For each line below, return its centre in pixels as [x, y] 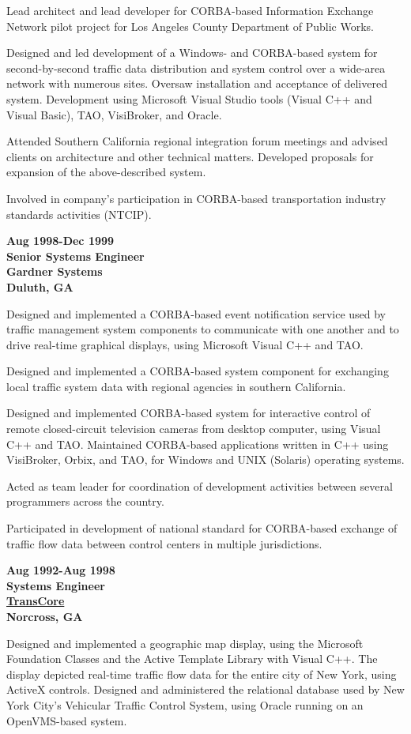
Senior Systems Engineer [75, 256]
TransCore [36, 601]
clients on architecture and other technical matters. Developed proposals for [190, 156]
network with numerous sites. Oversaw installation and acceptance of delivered [197, 83]
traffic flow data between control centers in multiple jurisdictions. [164, 543]
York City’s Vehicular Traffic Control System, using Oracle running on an [185, 704]
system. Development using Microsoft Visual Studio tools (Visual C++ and [189, 98]
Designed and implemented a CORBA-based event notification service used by [196, 313]
